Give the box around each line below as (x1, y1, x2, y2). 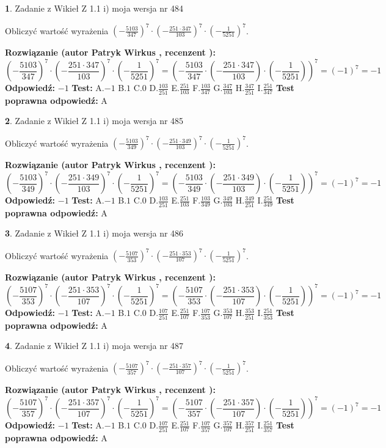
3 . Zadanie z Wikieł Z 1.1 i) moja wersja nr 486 (5, 227, 184, 240)
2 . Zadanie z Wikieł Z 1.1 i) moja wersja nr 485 (5, 114, 184, 127)
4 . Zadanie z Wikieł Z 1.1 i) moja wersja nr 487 (5, 339, 184, 352)
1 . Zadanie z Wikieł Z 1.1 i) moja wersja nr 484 (5, 2, 184, 14)
